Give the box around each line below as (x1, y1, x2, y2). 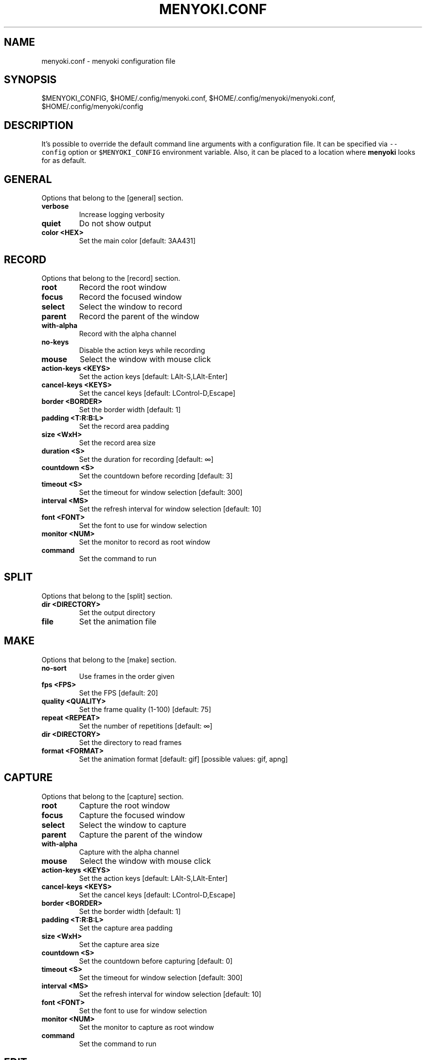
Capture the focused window (79, 810, 185, 820)
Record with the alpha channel (79, 329, 177, 338)
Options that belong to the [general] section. (41, 194, 183, 202)
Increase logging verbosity (79, 210, 165, 219)
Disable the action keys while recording (79, 346, 205, 354)
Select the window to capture (79, 820, 187, 830)
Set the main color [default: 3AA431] (79, 237, 196, 245)
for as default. (41, 156, 86, 165)
